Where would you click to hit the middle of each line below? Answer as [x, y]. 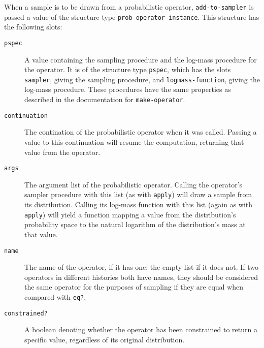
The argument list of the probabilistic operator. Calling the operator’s [134, 184]
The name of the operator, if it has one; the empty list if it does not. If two [142, 267]
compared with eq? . [55, 296]
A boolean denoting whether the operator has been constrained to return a [141, 329]
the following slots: [33, 27]
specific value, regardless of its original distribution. [105, 339]
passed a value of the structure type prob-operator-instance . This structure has [132, 17]
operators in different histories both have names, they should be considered [141, 277]
